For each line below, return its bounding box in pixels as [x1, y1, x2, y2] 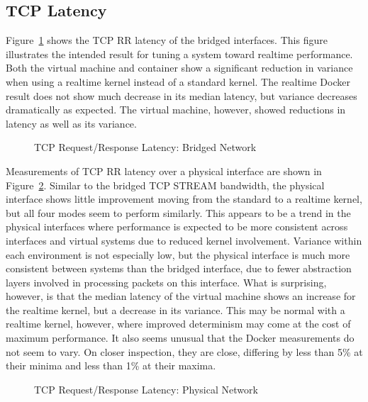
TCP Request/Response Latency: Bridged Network [34, 140, 257, 155]
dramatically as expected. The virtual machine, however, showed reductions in [6, 102, 346, 117]
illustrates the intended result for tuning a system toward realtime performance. [6, 46, 353, 61]
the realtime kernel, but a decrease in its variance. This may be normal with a [6, 302, 345, 317]
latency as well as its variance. [6, 116, 137, 130]
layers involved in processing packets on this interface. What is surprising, [6, 274, 327, 289]
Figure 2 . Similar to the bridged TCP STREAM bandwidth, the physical [6, 177, 325, 192]
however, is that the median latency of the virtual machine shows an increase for [6, 289, 356, 303]
